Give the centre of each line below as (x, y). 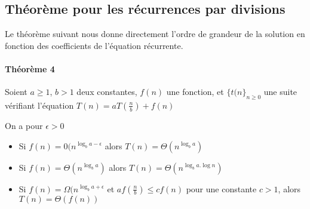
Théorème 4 (30, 68)
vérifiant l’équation (39, 105)
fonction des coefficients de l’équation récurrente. (94, 45)
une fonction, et (195, 92)
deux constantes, (107, 92)
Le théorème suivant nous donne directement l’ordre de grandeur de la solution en (155, 34)
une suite (280, 92)
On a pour (24, 125)
